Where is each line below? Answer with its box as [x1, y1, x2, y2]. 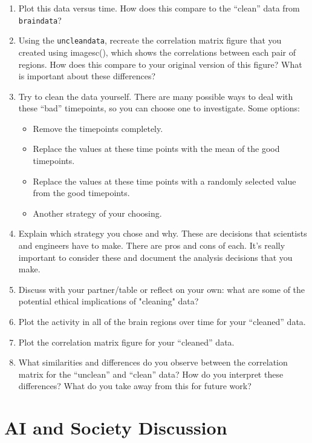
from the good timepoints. [33, 186, 130, 199]
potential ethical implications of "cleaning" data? [18, 295, 199, 307]
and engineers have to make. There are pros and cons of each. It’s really [18, 239, 285, 252]
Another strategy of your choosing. [33, 206, 162, 219]
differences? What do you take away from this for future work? [18, 379, 252, 392]
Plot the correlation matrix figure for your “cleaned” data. [18, 335, 235, 348]
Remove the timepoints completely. [33, 122, 163, 134]
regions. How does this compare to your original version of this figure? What [18, 57, 302, 70]
